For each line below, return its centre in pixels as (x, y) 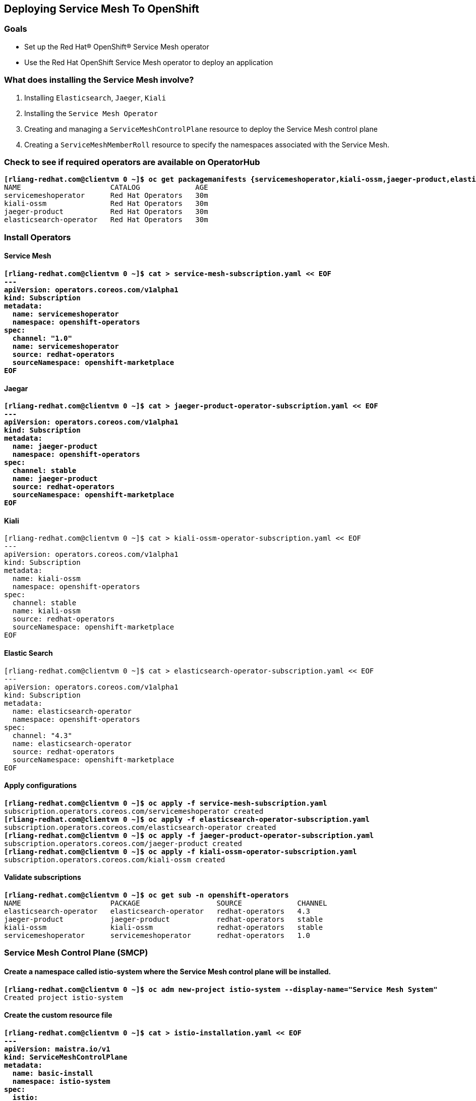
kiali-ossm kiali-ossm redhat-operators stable (164, 927)
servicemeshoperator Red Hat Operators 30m (106, 196)
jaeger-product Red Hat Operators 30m (106, 212)
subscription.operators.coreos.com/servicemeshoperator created (134, 811)
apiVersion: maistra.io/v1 (57, 1049)
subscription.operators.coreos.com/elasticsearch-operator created (140, 827)
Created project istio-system (64, 997)
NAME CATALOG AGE (106, 188)
